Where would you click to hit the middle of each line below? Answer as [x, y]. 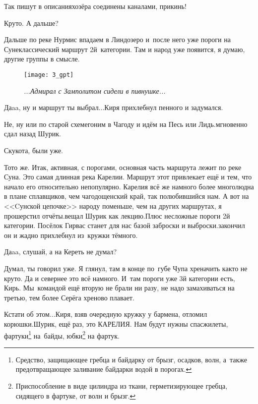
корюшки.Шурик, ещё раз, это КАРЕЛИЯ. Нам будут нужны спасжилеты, [116, 323]
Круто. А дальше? [31, 23]
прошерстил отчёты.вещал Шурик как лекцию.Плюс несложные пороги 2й [117, 215]
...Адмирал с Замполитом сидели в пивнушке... [95, 90]
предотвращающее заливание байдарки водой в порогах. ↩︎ [104, 369]
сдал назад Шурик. [32, 134]
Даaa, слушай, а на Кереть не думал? [61, 252]
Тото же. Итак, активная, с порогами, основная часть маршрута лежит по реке [123, 167]
